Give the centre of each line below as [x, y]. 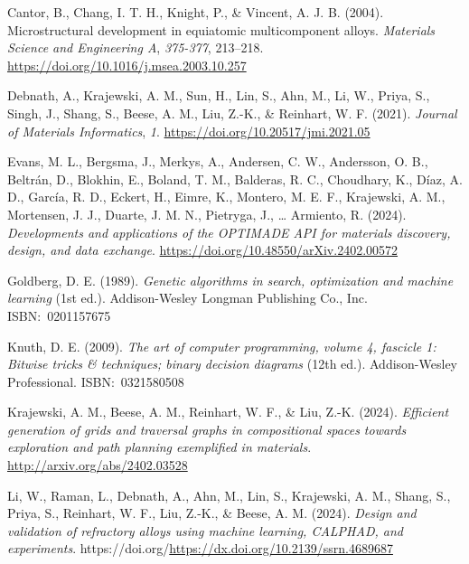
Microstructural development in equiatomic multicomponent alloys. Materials [221, 29]
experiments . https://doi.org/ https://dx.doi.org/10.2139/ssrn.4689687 [200, 548]
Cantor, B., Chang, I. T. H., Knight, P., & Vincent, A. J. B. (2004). [196, 12]
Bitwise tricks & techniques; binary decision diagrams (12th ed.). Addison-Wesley [232, 364]
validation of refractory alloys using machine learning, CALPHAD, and [205, 530]
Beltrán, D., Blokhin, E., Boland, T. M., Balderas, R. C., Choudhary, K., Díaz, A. [235, 179]
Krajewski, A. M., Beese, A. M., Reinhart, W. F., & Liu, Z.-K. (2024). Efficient [228, 412]
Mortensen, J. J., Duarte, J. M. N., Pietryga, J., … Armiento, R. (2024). [207, 214]
